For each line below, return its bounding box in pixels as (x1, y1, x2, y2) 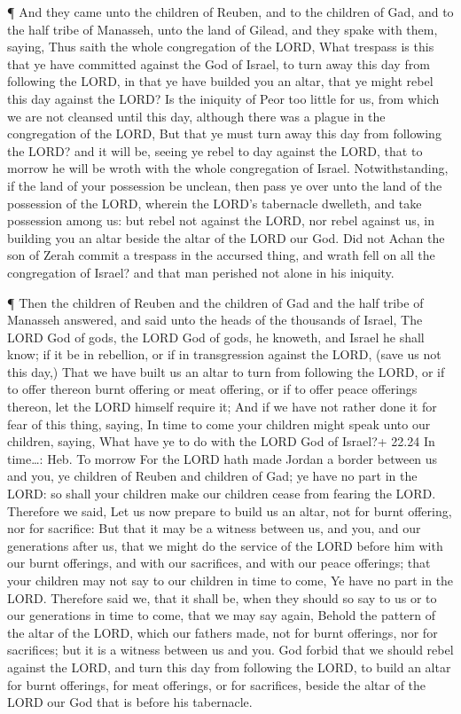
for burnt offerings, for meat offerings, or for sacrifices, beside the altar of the (7, 675, 426, 694)
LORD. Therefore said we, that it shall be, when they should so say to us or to (7, 588, 437, 607)
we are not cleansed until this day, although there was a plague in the (7, 106, 386, 125)
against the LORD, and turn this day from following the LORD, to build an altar (7, 657, 451, 676)
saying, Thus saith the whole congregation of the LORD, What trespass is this (7, 37, 434, 56)
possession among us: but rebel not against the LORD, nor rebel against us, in (7, 211, 434, 230)
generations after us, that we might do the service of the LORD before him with (7, 536, 443, 554)
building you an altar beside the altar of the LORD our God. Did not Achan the (7, 228, 445, 247)
